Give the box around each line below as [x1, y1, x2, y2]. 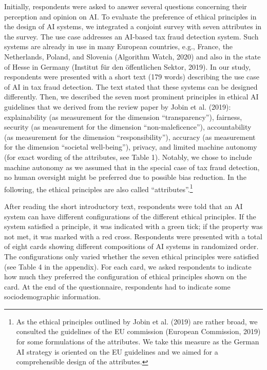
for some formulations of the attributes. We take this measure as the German [16, 336, 259, 347]
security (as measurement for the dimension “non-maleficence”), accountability [4, 121, 252, 132]
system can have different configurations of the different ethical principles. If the [4, 211, 256, 221]
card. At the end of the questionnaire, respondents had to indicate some [4, 281, 231, 292]
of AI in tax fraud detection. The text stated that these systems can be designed [4, 81, 258, 92]
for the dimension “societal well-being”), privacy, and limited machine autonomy [4, 141, 257, 152]
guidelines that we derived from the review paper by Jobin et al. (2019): [4, 101, 231, 112]
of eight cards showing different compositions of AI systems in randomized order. [4, 241, 259, 252]
